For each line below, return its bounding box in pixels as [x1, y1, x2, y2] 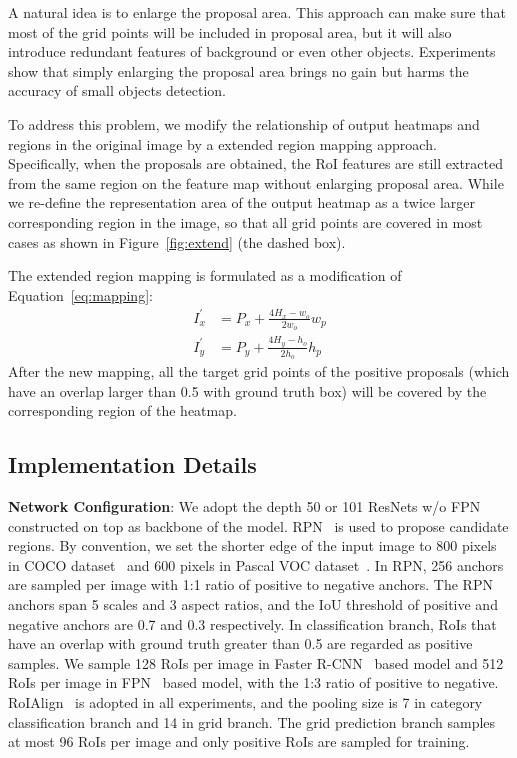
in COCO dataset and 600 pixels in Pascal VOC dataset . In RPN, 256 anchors [8, 554, 504, 575]
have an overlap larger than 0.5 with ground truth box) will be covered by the [8, 380, 487, 401]
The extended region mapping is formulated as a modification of [8, 265, 402, 286]
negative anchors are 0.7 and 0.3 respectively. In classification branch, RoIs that [8, 613, 497, 634]
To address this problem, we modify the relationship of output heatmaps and [8, 113, 480, 134]
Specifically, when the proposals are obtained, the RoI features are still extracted [8, 153, 503, 174]
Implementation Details [8, 449, 257, 480]
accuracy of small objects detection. [8, 80, 226, 101]
